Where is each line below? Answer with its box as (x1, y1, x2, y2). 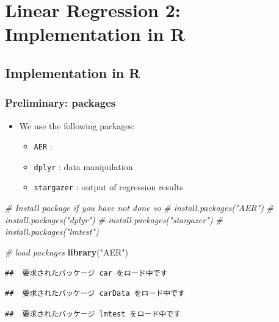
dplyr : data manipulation (34, 160, 133, 173)
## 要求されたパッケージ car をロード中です (5, 268, 168, 277)
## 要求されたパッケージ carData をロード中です (5, 289, 185, 298)
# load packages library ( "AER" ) (5, 245, 128, 258)
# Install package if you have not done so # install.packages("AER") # (5, 201, 274, 214)
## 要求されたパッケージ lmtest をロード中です (5, 309, 181, 318)
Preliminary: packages (5, 95, 116, 110)
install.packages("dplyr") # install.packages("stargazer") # (5, 213, 223, 226)
